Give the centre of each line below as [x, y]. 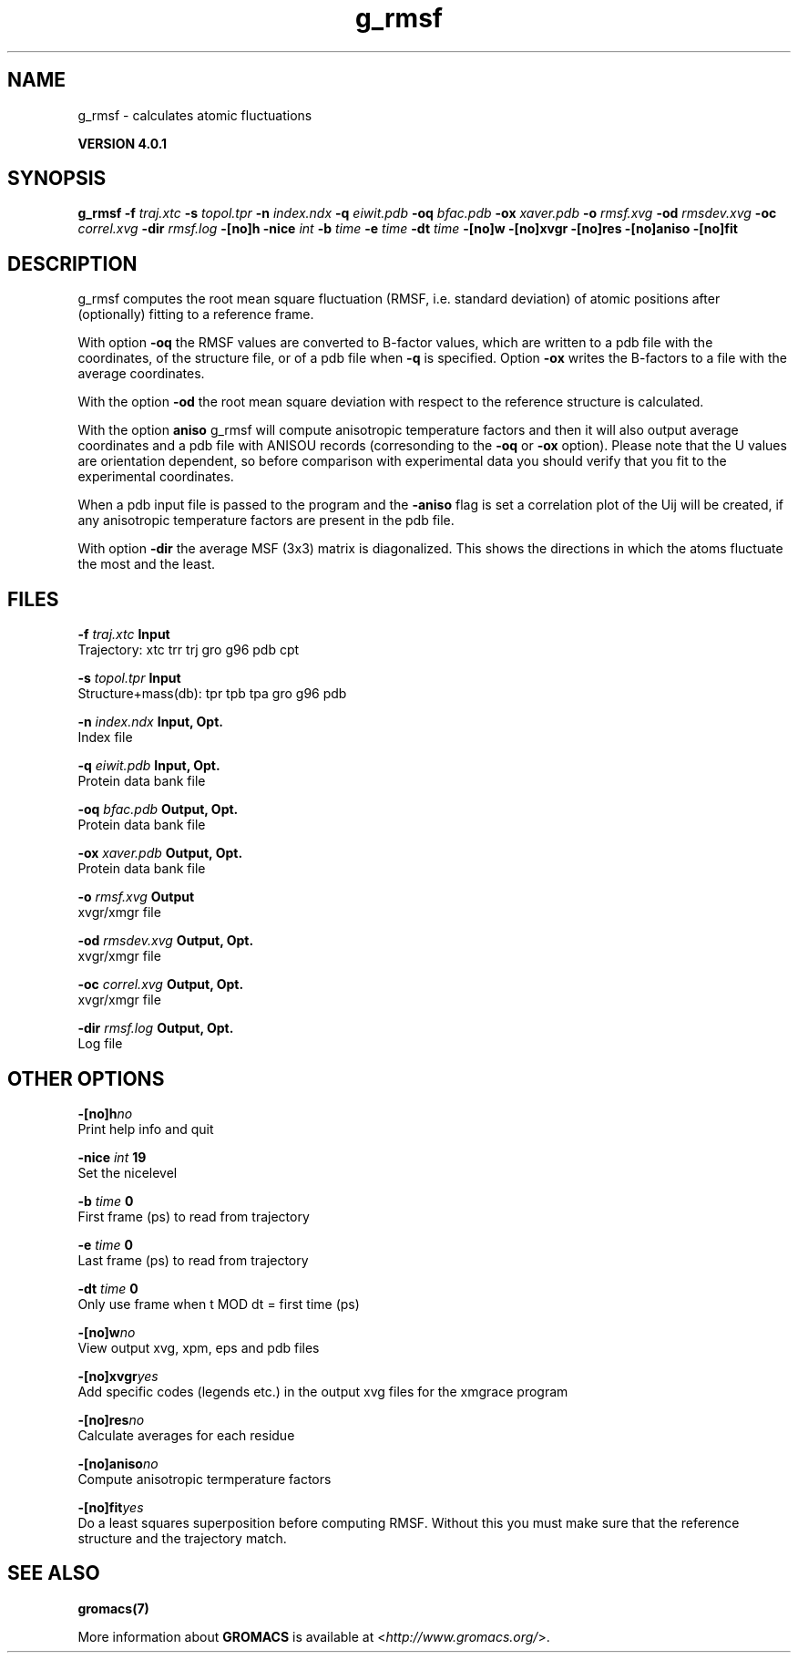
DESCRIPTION [72, 263]
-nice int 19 [112, 1157]
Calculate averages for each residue [186, 1435]
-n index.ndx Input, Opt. [150, 722]
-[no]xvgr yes [118, 1376]
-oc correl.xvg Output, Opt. [161, 985]
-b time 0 [106, 1201]
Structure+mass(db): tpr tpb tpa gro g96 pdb [212, 694]
